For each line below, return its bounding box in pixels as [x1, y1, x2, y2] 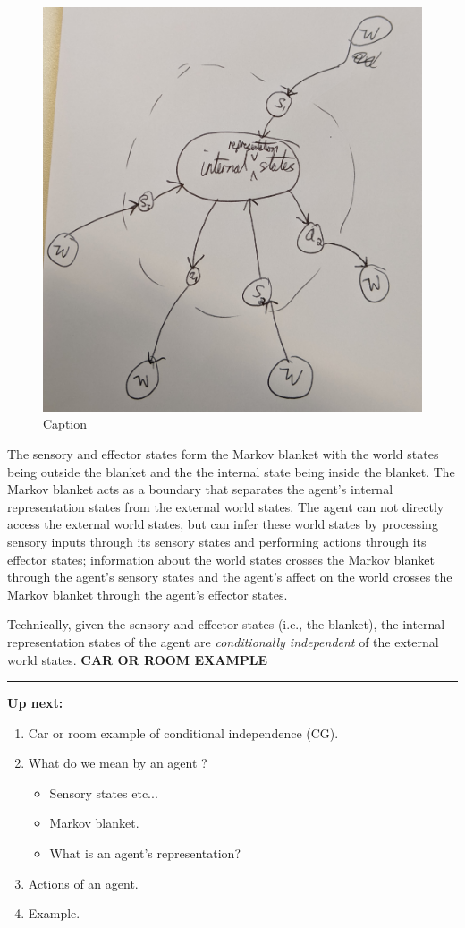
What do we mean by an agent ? [28, 753, 207, 772]
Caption [43, 414, 88, 433]
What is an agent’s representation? [49, 844, 241, 863]
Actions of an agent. [28, 873, 139, 892]
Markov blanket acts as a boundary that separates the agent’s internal [7, 480, 393, 498]
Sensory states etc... [49, 783, 158, 802]
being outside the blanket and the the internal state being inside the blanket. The [7, 462, 455, 481]
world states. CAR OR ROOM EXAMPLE [7, 650, 267, 668]
